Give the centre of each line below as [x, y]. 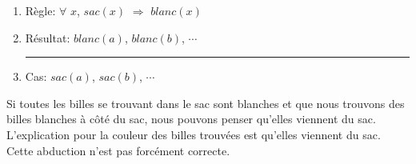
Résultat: [48, 37]
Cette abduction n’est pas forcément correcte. [118, 150]
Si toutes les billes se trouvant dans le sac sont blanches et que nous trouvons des [206, 103]
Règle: [40, 10]
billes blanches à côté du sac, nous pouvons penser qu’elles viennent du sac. [191, 119]
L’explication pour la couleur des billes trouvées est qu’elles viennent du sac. [194, 134]
